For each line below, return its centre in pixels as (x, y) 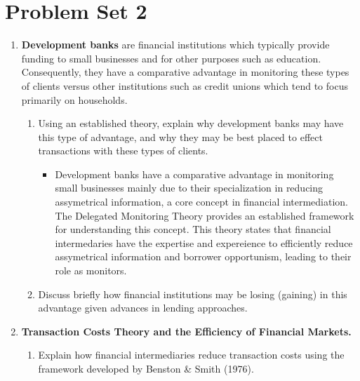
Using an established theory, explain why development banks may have (191, 123)
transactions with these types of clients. (123, 151)
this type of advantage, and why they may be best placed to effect (180, 136)
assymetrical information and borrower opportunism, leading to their (203, 256)
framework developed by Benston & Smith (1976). (146, 368)
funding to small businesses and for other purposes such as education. (171, 58)
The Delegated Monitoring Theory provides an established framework (205, 215)
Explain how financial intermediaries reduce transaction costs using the (191, 355)
